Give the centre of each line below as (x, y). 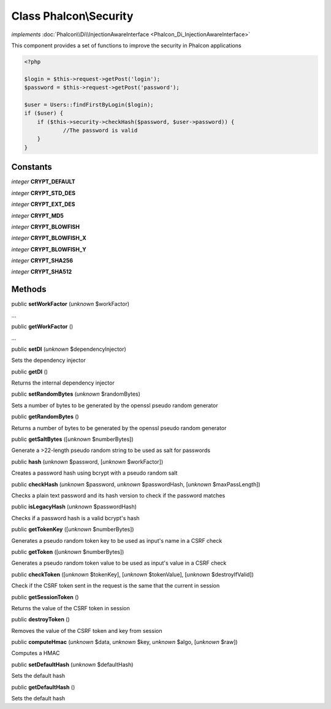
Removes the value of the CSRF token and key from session (87, 630)
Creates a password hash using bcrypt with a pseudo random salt (94, 473)
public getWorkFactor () (42, 327)
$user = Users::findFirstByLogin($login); (89, 105)
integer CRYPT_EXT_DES (43, 204)
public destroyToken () (40, 619)
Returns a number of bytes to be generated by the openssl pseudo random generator (119, 428)
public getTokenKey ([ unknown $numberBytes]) (73, 529)
